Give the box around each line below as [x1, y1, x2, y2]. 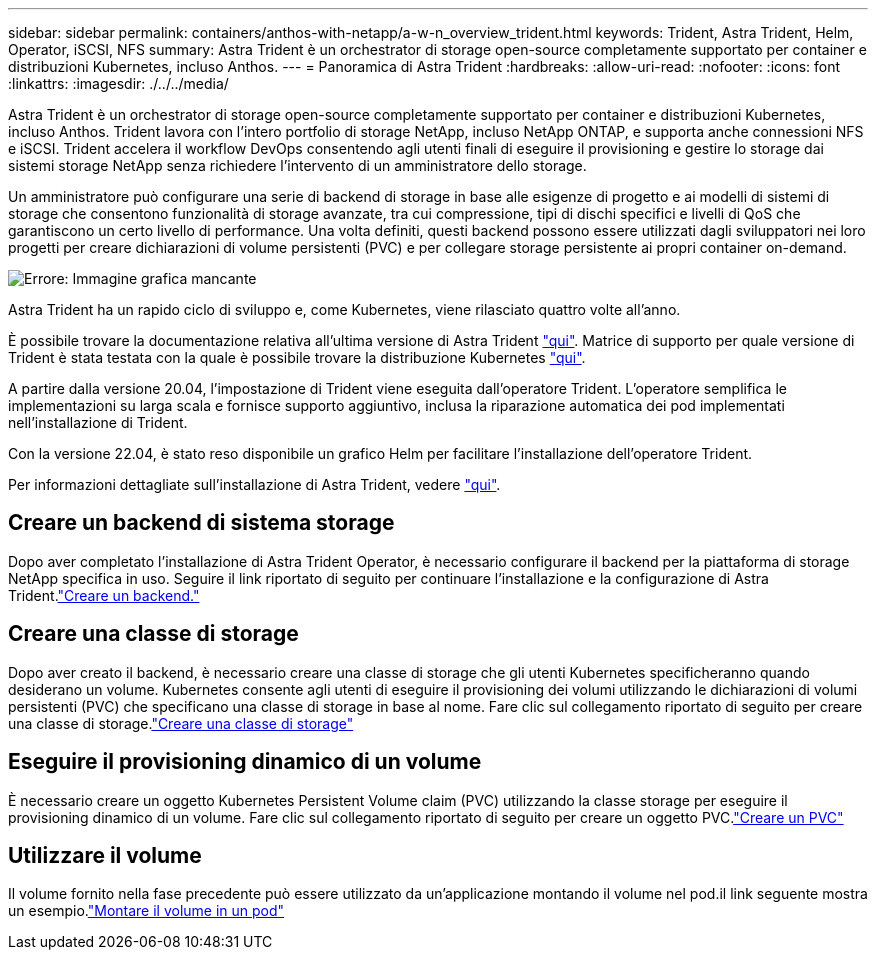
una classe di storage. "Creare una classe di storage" [8, 714, 354, 732]
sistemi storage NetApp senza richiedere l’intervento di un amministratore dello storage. [8, 157, 587, 174]
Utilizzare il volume [8, 842, 202, 868]
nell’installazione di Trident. [8, 414, 188, 431]
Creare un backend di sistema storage [8, 510, 395, 536]
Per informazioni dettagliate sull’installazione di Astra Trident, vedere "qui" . [8, 476, 501, 493]
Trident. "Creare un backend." [8, 586, 200, 604]
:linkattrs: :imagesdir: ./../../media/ [8, 75, 229, 92]
